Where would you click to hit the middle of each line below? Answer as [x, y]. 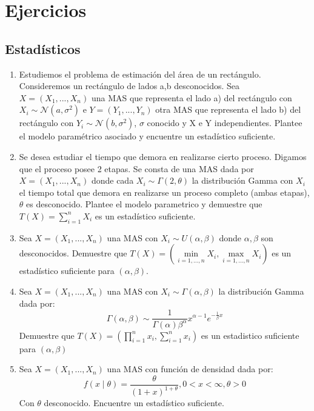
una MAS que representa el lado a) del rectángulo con [192, 97]
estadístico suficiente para [67, 271]
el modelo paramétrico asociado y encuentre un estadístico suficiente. [147, 136]
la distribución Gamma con [242, 180]
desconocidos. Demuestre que [73, 253]
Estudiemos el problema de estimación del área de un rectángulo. [140, 74]
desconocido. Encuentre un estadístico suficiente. [134, 403]
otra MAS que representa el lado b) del [228, 109]
